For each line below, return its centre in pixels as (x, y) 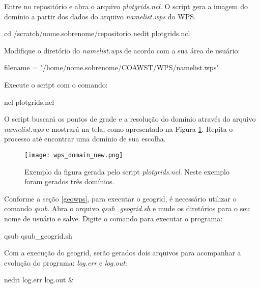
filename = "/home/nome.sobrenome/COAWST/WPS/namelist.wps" (112, 67)
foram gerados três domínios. (69, 181)
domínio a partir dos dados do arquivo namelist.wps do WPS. (100, 16)
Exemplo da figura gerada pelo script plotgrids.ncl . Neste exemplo (127, 171)
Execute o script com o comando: (56, 84)
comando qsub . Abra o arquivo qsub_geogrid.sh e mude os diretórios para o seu (127, 208)
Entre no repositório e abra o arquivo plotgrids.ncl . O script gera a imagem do (126, 6)
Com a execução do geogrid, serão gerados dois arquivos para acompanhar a (123, 253)
